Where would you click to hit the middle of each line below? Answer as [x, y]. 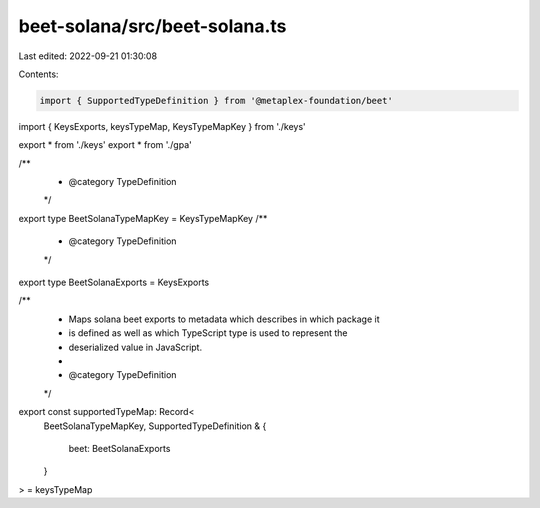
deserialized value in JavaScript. [135, 347]
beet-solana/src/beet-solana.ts [152, 26]
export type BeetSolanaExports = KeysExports [114, 282]
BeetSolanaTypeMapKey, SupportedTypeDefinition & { [155, 426]
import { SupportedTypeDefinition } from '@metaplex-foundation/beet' [216, 100]
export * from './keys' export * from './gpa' [105, 145]
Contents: [38, 74]
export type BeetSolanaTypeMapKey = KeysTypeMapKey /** [143, 218]
